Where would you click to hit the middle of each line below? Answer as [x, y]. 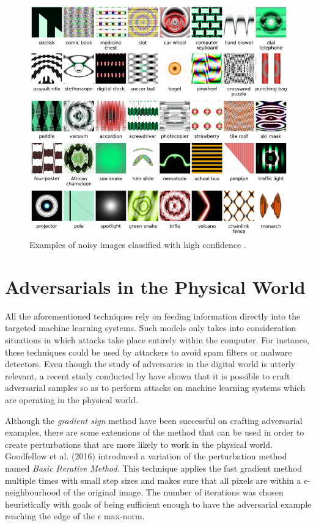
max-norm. [124, 516]
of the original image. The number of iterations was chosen [173, 492]
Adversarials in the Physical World [155, 286]
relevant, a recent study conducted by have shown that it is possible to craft [148, 375]
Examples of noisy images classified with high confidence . [138, 245]
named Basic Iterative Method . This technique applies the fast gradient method [154, 468]
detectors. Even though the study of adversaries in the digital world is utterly [150, 364]
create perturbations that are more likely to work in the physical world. [139, 444]
